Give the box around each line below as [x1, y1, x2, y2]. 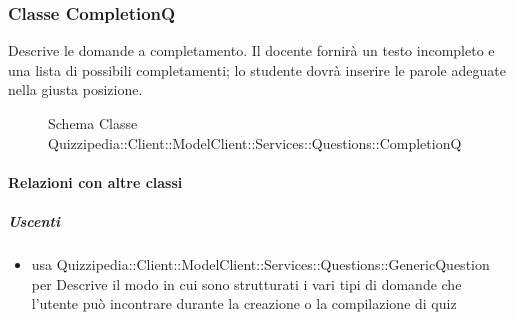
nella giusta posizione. [8, 79, 143, 100]
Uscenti [8, 210, 60, 231]
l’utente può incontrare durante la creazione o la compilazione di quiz [31, 293, 457, 314]
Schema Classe [48, 113, 138, 133]
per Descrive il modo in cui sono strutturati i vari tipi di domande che [31, 273, 462, 294]
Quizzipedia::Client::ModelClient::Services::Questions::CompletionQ [48, 132, 462, 153]
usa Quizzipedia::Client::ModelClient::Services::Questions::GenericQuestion [31, 253, 490, 274]
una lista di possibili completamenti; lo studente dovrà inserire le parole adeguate [8, 59, 506, 80]
